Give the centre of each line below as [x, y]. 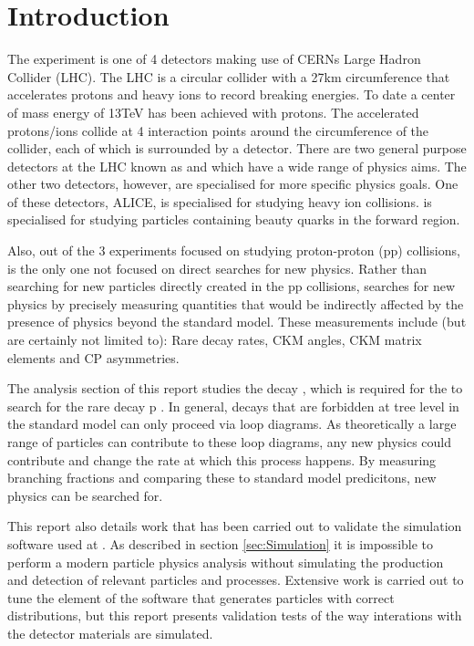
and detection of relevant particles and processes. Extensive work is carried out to [236, 580]
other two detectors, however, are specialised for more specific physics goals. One [233, 184]
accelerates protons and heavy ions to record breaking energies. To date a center [232, 94]
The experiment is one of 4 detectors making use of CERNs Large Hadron [214, 59]
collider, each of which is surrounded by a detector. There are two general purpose [237, 148]
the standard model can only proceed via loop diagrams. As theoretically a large [232, 424]
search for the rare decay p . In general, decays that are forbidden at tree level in [233, 406]
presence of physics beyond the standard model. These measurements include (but [237, 322]
